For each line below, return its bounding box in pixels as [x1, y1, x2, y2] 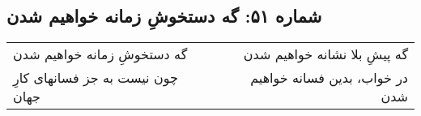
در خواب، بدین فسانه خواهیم [250, 68, 408, 88]
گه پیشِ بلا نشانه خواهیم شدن [243, 45, 408, 64]
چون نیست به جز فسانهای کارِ [13, 68, 178, 88]
